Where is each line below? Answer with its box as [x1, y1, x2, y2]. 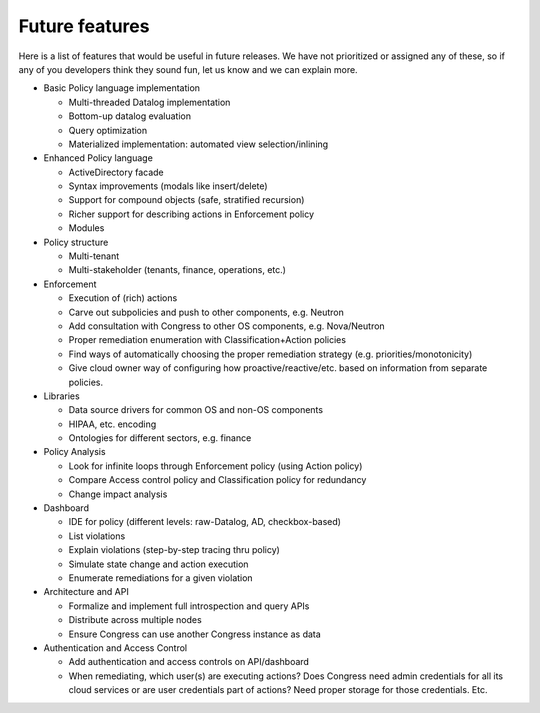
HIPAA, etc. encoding [68, 418, 157, 430]
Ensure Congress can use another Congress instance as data [68, 628, 322, 640]
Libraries [43, 390, 80, 402]
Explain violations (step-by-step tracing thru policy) [68, 544, 280, 556]
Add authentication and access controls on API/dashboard [68, 656, 310, 668]
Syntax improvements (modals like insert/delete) [68, 180, 269, 192]
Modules [68, 222, 105, 234]
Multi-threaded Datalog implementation [68, 96, 231, 108]
